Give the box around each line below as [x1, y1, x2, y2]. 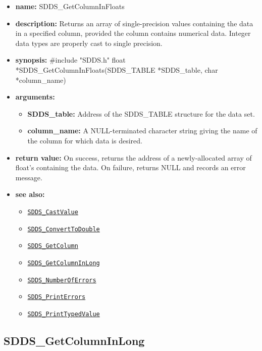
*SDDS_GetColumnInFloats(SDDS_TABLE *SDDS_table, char [15, 64, 218, 75]
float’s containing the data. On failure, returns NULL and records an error [15, 162, 246, 173]
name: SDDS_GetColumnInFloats [15, 1, 125, 11]
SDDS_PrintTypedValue [27, 310, 100, 318]
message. [15, 172, 42, 182]
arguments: [15, 91, 55, 102]
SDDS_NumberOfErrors [27, 276, 96, 284]
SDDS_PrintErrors [27, 293, 86, 301]
